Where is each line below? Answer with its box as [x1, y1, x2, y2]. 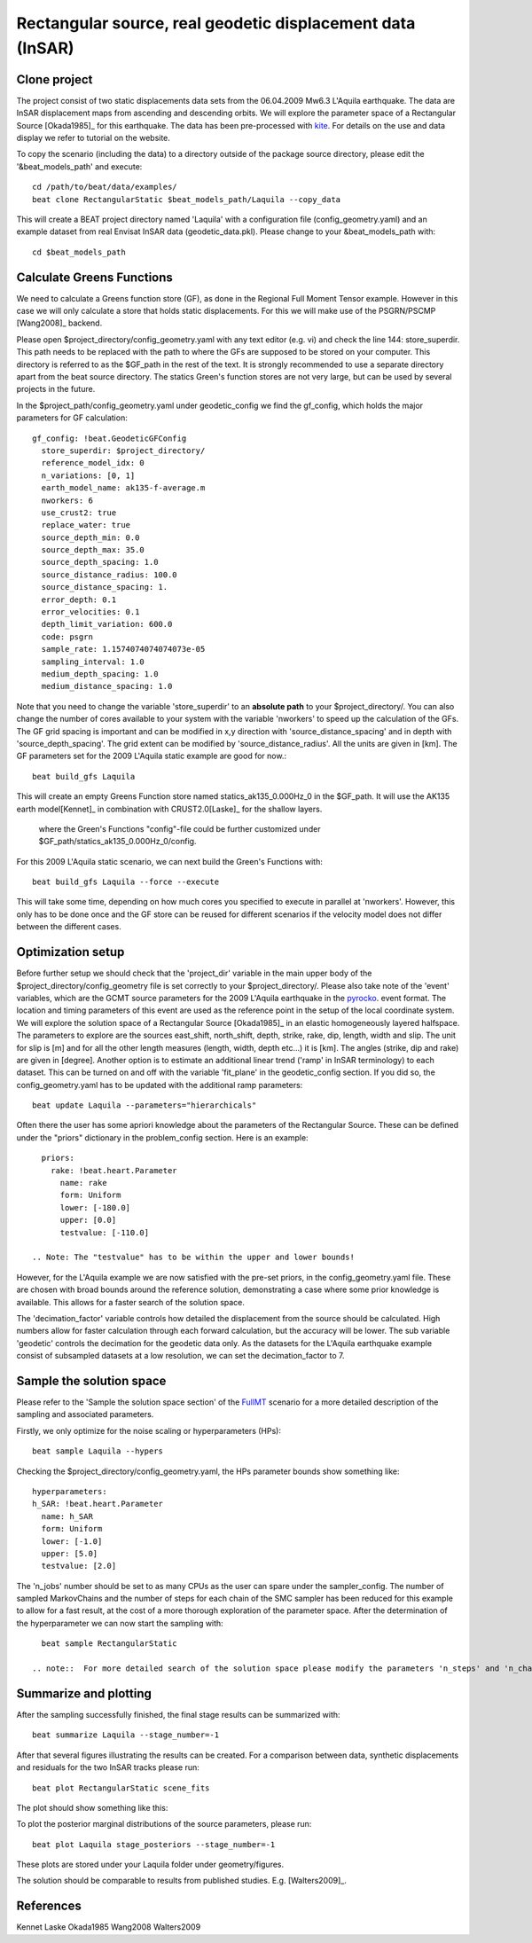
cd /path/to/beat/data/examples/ [32, 182, 177, 192]
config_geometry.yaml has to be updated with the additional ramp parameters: [16, 1079, 303, 1090]
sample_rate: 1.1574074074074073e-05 [41, 644, 206, 654]
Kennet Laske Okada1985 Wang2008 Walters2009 [16, 1922, 201, 1932]
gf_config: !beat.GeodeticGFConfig [32, 433, 187, 443]
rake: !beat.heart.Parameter [50, 1165, 177, 1175]
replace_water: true [41, 520, 131, 530]
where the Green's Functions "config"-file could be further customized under [38, 823, 321, 834]
